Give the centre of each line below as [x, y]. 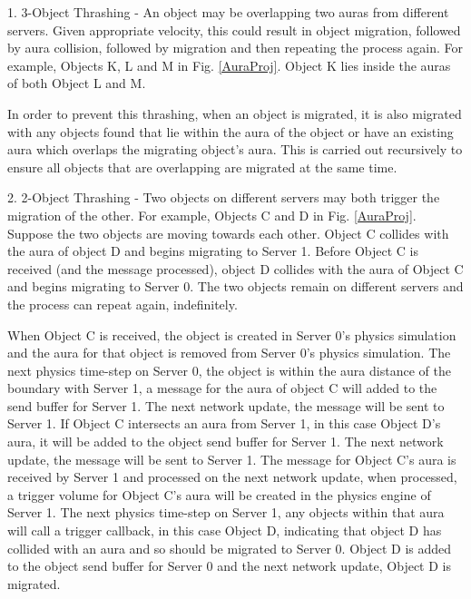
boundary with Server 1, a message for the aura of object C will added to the [222, 388]
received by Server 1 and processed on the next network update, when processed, [232, 477]
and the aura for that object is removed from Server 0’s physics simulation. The [229, 353]
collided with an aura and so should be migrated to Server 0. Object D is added [230, 548]
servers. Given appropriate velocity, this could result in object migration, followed [234, 29]
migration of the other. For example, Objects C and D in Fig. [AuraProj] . [212, 215]
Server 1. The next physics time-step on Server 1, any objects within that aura [226, 512]
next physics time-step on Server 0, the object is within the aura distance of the [229, 370]
